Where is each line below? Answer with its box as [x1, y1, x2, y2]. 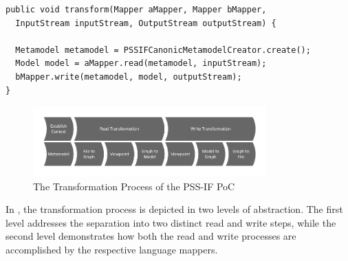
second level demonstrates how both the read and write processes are [6, 229, 296, 243]
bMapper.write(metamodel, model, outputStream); [15, 71, 242, 82]
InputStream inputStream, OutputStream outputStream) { [15, 18, 276, 28]
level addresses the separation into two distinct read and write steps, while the [6, 215, 336, 229]
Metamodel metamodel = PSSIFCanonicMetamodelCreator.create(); [15, 45, 311, 55]
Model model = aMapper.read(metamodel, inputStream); [15, 58, 267, 69]
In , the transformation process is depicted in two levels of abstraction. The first [6, 202, 343, 216]
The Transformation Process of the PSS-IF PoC [33, 179, 235, 193]
